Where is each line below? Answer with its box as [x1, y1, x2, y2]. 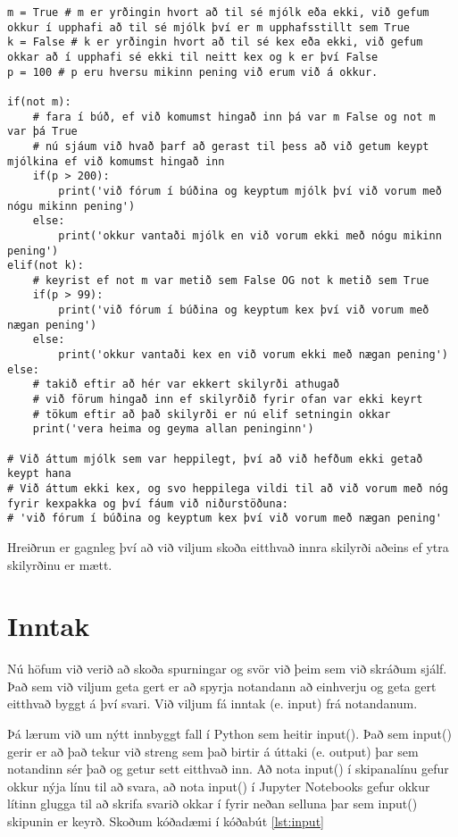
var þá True [7, 125, 78, 138]
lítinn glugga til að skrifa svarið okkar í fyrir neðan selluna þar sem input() [7, 794, 418, 813]
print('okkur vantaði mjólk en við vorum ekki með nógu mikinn [58, 229, 442, 242]
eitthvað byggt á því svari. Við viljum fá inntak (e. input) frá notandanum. [7, 694, 418, 713]
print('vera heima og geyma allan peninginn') [32, 423, 314, 436]
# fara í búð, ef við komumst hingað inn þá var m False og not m [32, 110, 436, 123]
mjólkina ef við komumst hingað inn [7, 155, 225, 168]
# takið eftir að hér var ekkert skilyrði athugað [32, 378, 340, 391]
